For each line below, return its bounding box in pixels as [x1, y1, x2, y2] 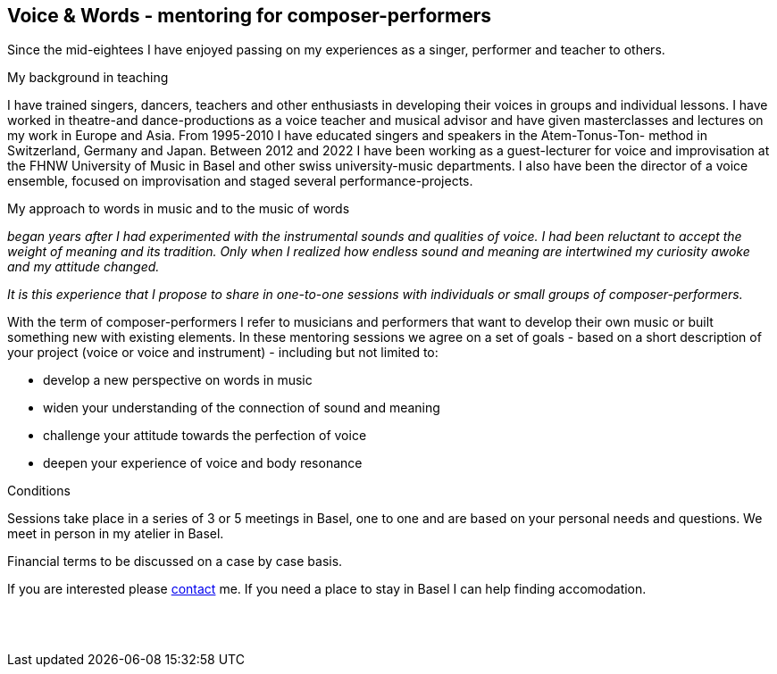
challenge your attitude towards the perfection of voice [43, 428, 367, 444]
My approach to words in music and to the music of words [7, 201, 350, 217]
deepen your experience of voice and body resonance [43, 455, 363, 471]
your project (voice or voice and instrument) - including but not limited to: [7, 345, 439, 361]
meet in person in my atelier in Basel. [7, 526, 224, 542]
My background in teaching [7, 70, 169, 86]
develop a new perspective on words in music [43, 372, 313, 388]
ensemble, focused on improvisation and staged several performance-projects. [7, 173, 473, 189]
